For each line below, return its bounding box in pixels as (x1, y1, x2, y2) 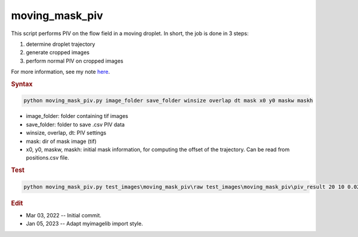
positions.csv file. (26, 154, 70, 161)
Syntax (11, 80, 33, 88)
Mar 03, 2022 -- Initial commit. (26, 211, 101, 219)
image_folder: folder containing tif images (26, 113, 128, 120)
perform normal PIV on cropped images (26, 57, 124, 64)
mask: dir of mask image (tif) (26, 138, 97, 145)
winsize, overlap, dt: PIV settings (26, 129, 107, 136)
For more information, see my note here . (11, 68, 110, 76)
